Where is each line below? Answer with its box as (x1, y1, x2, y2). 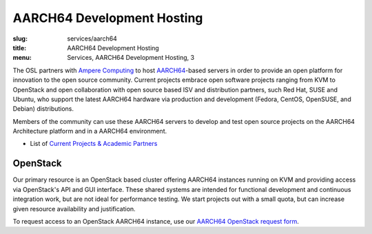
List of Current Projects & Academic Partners (30, 140, 158, 148)
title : (12, 43, 27, 52)
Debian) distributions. (12, 105, 74, 113)
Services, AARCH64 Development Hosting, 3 (67, 54, 195, 62)
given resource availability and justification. (12, 204, 136, 213)
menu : (12, 54, 32, 62)
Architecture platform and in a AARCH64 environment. (12, 127, 167, 136)
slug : (12, 34, 28, 43)
